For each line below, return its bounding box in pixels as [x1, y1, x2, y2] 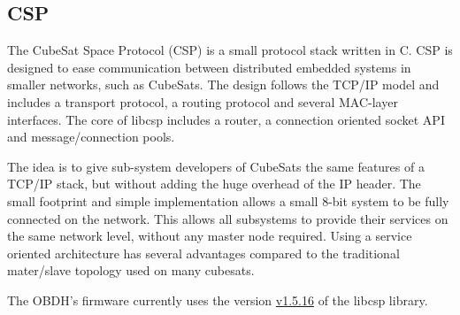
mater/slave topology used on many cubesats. [7, 261, 255, 280]
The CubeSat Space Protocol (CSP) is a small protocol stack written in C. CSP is [7, 41, 453, 59]
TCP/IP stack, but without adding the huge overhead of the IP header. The [7, 174, 421, 193]
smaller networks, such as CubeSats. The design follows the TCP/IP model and [7, 75, 440, 94]
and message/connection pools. [7, 127, 175, 146]
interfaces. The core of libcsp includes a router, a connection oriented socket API [7, 110, 445, 128]
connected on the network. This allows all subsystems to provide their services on [7, 209, 448, 227]
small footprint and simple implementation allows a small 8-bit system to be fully [7, 191, 449, 210]
